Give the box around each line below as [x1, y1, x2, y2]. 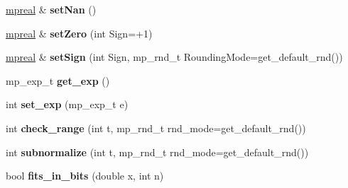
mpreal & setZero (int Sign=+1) [6, 25, 153, 40]
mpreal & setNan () [6, 2, 97, 16]
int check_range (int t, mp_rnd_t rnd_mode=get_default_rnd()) [6, 120, 306, 135]
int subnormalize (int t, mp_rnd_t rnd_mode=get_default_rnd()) [6, 144, 309, 159]
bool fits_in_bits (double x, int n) [6, 168, 164, 183]
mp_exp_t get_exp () [6, 73, 110, 88]
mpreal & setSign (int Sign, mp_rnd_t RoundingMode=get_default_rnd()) [6, 49, 343, 64]
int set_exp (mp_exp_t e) [6, 97, 129, 112]
